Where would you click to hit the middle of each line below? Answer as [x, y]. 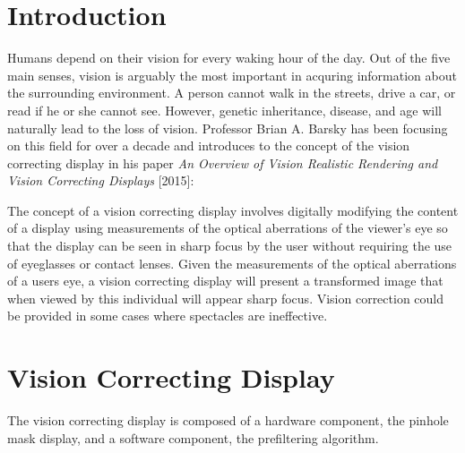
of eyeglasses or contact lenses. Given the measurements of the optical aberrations [232, 263]
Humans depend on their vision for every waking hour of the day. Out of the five [229, 58]
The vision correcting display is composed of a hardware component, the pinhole [228, 420]
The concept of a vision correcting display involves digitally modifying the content [233, 210]
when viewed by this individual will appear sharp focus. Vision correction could [226, 298]
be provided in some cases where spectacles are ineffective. [168, 316]
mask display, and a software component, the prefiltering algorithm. [193, 437]
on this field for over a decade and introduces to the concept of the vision [209, 145]
